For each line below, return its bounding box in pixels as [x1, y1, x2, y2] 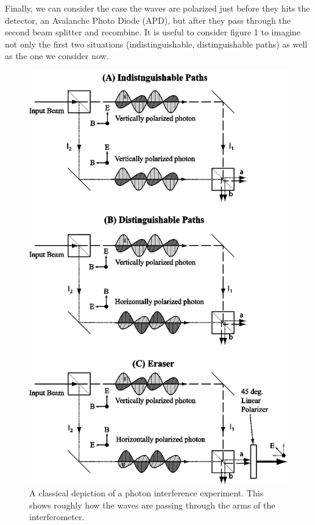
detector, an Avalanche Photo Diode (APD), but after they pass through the [5, 13, 291, 26]
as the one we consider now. [5, 49, 109, 62]
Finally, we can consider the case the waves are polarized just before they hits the [5, 2, 310, 14]
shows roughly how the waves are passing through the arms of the [29, 498, 275, 511]
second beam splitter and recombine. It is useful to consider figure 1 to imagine [5, 26, 301, 38]
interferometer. [29, 510, 85, 523]
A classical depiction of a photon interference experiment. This [29, 486, 264, 499]
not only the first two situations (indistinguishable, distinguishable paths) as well [5, 37, 308, 50]
